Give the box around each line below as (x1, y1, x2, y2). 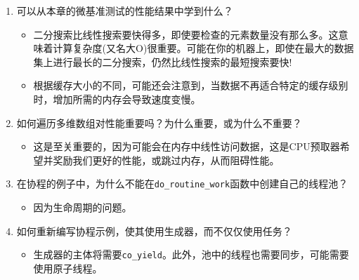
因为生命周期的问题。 (33, 200, 132, 214)
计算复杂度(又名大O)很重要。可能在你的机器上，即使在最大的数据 (53, 41, 354, 55)
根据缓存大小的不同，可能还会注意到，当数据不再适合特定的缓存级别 (33, 78, 348, 93)
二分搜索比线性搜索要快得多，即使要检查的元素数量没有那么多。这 (33, 27, 339, 41)
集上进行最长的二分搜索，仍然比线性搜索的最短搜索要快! (33, 54, 292, 69)
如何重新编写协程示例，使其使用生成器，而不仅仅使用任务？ (16, 223, 292, 238)
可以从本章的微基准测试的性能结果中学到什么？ (16, 4, 233, 18)
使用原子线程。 (33, 260, 103, 275)
